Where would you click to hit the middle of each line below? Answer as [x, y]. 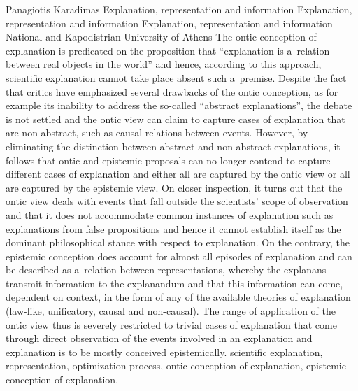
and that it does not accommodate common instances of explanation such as [170, 214]
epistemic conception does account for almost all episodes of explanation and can [179, 256]
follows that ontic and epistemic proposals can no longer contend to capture [168, 160]
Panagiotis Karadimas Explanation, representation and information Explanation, [179, 9]
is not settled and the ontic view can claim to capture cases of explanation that [176, 119]
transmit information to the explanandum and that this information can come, [174, 283]
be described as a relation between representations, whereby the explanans [166, 270]
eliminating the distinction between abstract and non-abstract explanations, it [173, 146]
